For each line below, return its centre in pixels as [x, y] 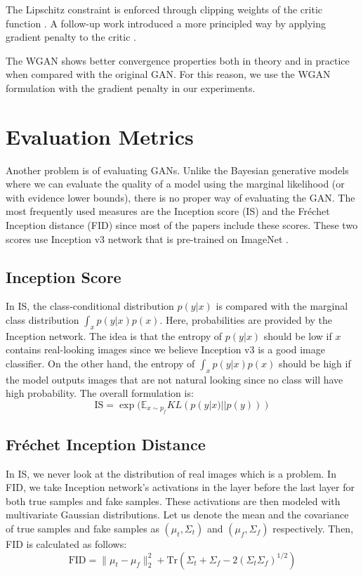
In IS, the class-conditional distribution [90, 306]
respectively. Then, [313, 528]
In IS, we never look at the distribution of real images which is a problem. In [171, 473]
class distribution [42, 320]
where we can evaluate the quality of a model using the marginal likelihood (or [175, 184]
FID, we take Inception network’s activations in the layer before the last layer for [180, 487]
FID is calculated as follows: [66, 544]
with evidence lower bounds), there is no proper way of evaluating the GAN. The [180, 197]
